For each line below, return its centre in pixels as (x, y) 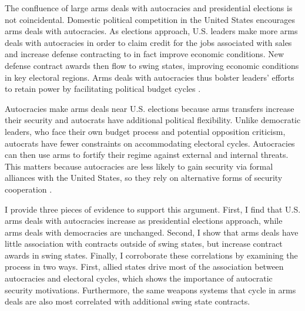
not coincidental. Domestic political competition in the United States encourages (150, 19)
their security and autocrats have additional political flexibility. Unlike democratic (153, 120)
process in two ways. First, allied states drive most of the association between (144, 267)
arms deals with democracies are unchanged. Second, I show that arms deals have (152, 232)
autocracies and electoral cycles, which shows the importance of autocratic (139, 278)
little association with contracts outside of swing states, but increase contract (144, 244)
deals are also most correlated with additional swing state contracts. (128, 301)
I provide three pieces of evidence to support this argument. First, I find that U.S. (153, 209)
